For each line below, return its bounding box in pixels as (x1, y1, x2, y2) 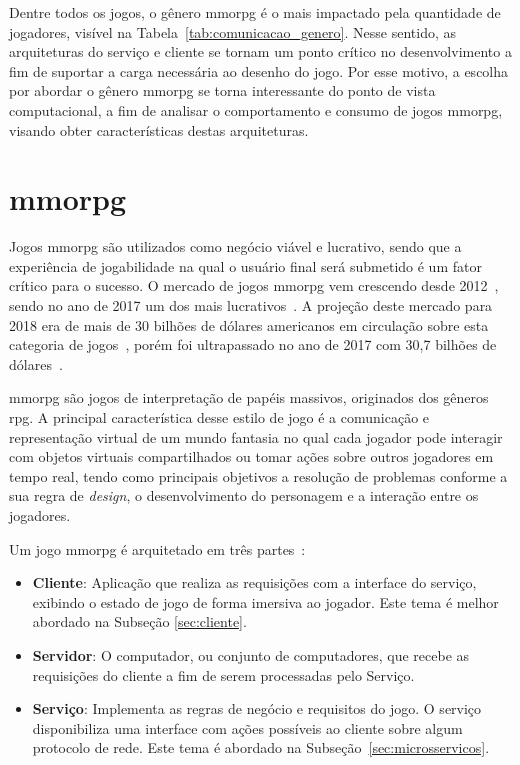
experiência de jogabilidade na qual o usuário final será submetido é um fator (9, 255, 482, 276)
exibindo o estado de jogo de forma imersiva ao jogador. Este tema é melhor (32, 591, 499, 612)
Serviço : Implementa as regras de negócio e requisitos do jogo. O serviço (32, 698, 482, 719)
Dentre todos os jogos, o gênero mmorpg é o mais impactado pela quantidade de (9, 2, 501, 22)
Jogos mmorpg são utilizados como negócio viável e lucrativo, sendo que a (9, 236, 462, 257)
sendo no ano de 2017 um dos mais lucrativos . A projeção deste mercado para (9, 295, 493, 316)
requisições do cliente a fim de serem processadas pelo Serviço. (32, 664, 415, 685)
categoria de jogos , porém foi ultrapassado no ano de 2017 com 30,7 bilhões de (9, 334, 497, 355)
